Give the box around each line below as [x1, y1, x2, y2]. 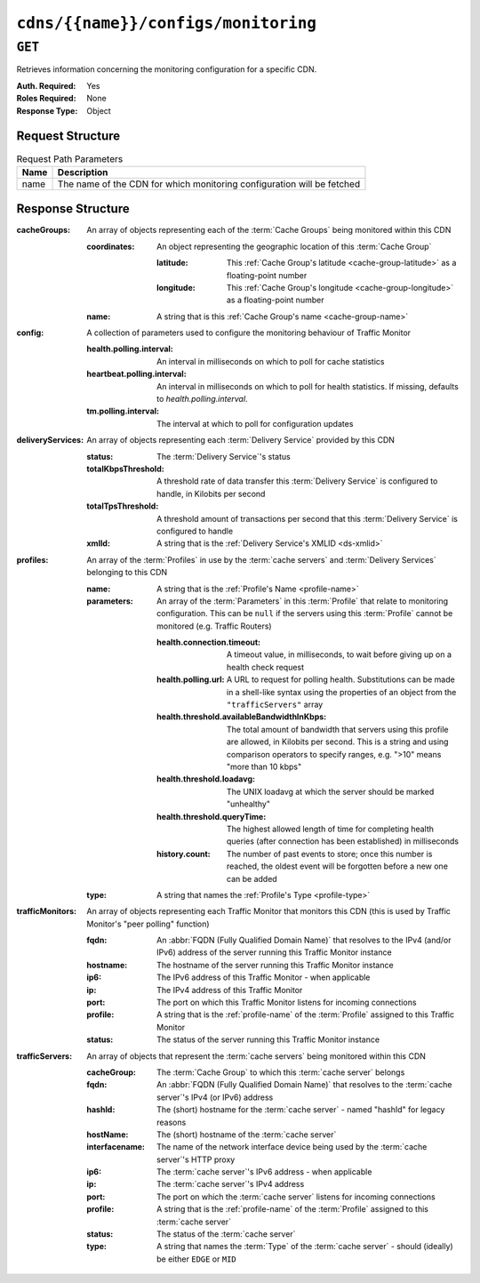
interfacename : [86, 1142, 146, 1152]
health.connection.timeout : [156, 637, 261, 648]
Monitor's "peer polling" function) [86, 918, 210, 929]
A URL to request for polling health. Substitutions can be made [227, 674, 455, 685]
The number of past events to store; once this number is [227, 848, 433, 859]
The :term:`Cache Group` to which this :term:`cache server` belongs [156, 1067, 405, 1078]
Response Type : [16, 105, 78, 116]
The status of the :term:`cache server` [156, 1229, 296, 1239]
